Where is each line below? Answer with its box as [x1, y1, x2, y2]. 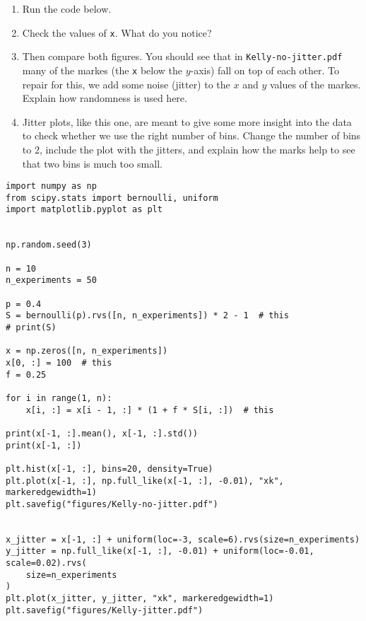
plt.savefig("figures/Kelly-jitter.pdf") [6, 605, 203, 615]
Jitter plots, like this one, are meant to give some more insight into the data [22, 114, 352, 129]
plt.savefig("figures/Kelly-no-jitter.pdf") [6, 499, 218, 509]
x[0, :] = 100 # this [6, 357, 112, 368]
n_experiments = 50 [6, 275, 97, 286]
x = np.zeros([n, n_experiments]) [6, 346, 168, 356]
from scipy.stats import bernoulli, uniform [6, 192, 218, 203]
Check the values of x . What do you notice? [22, 25, 212, 40]
